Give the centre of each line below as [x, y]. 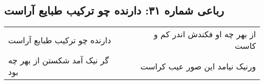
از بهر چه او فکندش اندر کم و [205, 34]
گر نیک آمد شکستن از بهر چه [59, 60]
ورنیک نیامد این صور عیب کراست [198, 66]
